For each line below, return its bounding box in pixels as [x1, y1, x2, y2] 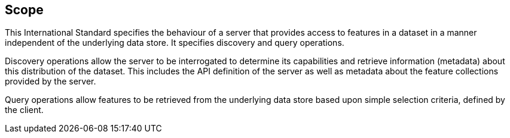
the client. [5, 105, 44, 115]
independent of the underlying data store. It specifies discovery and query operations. [5, 37, 344, 48]
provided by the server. [5, 76, 96, 87]
